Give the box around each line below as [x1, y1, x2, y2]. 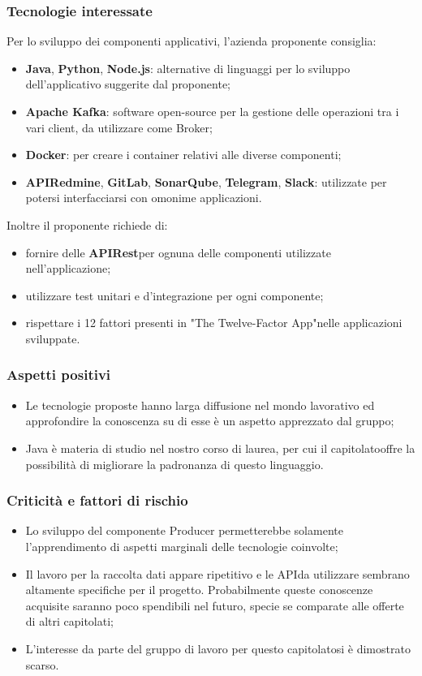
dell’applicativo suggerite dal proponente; [25, 75, 230, 93]
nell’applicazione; [25, 260, 111, 277]
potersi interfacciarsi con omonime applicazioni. [25, 189, 262, 206]
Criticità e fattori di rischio [6, 490, 188, 510]
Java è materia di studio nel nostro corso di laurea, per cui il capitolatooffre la [25, 439, 416, 456]
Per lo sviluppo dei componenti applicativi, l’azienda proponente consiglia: [6, 32, 377, 50]
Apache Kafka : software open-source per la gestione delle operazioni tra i [25, 103, 399, 119]
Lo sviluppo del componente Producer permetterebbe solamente [25, 522, 343, 539]
